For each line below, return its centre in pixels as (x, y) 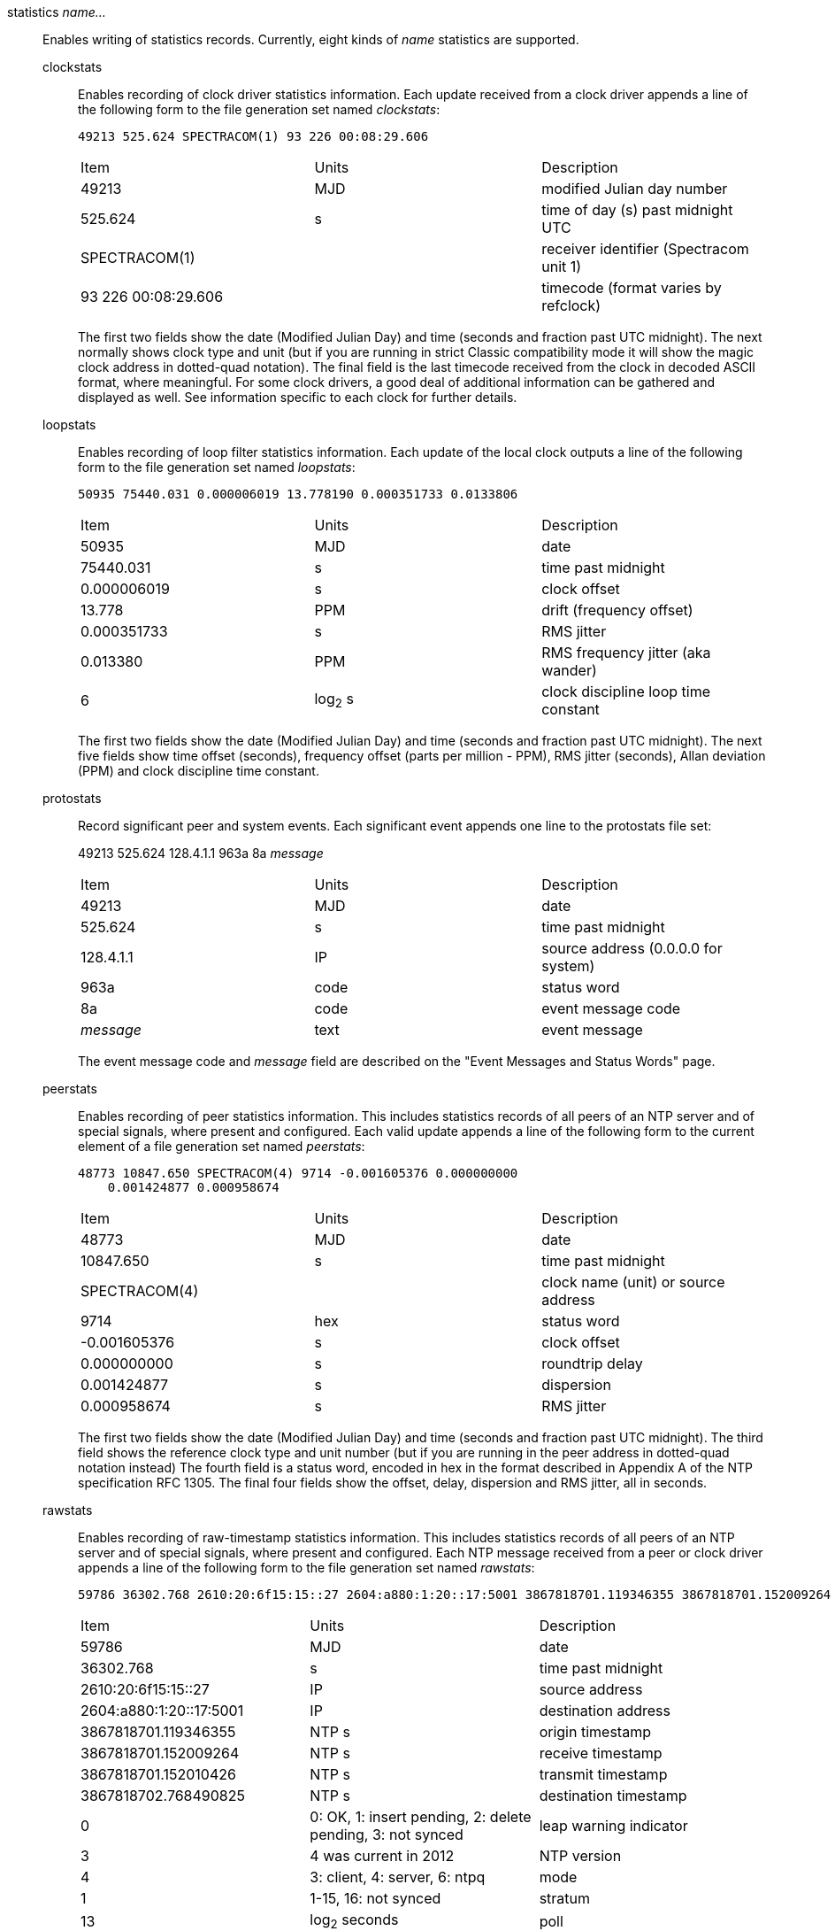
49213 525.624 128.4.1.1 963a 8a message (201, 853)
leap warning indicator (613, 1826)
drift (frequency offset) (617, 610)
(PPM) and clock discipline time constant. (199, 771)
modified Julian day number (635, 189)
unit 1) (562, 266)
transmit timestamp (603, 1774)
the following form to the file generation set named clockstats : (259, 109)
